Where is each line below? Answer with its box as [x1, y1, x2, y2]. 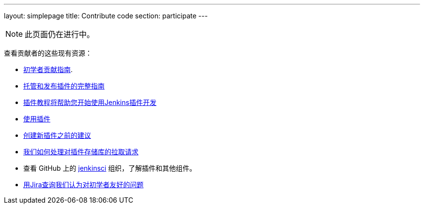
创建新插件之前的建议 [23, 131, 91, 139]
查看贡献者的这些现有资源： [4, 49, 92, 57]
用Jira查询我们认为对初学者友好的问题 [23, 180, 144, 189]
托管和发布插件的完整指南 [23, 82, 105, 90]
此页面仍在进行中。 [25, 30, 95, 39]
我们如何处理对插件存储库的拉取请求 [23, 148, 138, 156]
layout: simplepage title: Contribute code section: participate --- [4, 12, 208, 20]
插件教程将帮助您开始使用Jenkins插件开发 [23, 98, 157, 106]
